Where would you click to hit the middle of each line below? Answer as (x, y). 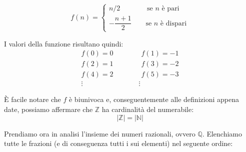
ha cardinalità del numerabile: (148, 109)
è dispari (173, 23)
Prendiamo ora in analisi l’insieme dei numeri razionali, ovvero (100, 133)
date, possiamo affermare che (48, 109)
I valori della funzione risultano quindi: (64, 43)
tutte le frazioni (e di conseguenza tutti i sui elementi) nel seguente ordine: (118, 143)
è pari (170, 9)
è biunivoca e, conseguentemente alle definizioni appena (154, 99)
